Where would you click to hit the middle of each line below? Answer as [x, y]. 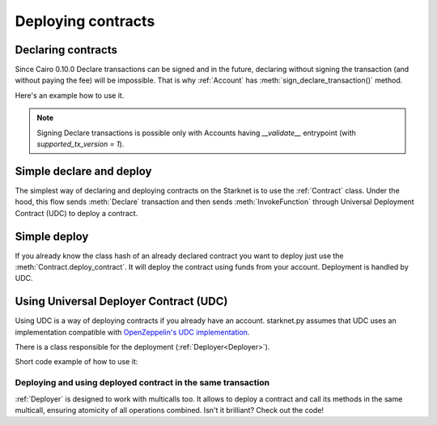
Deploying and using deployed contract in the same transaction [142, 383]
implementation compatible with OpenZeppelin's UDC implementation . [132, 332]
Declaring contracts [66, 50]
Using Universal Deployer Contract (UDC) [121, 302]
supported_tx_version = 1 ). [81, 144]
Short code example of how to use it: [76, 362]
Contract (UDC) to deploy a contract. [76, 213]
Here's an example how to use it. [70, 95]
